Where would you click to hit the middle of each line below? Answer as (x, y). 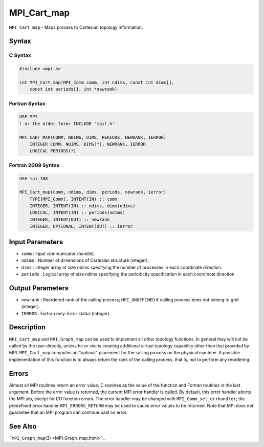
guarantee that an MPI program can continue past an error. (68, 412)
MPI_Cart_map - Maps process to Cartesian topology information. (76, 27)
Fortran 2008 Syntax (34, 165)
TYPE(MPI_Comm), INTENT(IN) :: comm (73, 199)
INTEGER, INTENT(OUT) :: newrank (70, 219)
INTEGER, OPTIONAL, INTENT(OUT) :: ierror (81, 226)
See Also (23, 426)
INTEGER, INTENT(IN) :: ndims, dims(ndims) (82, 206)
